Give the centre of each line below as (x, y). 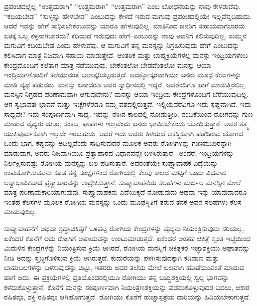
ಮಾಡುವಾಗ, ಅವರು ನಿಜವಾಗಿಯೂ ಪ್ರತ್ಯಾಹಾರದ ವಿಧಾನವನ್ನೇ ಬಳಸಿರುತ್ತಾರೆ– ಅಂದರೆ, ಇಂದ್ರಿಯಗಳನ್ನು (119, 153)
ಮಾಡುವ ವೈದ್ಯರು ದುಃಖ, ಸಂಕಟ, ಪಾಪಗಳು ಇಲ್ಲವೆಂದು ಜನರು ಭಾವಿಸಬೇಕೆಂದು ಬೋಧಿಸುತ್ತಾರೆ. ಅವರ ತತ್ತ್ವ (126, 124)
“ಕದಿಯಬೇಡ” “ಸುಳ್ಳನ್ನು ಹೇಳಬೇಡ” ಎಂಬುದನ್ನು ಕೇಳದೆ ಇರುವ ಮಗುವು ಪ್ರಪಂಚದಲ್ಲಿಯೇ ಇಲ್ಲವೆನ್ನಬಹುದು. (128, 16)
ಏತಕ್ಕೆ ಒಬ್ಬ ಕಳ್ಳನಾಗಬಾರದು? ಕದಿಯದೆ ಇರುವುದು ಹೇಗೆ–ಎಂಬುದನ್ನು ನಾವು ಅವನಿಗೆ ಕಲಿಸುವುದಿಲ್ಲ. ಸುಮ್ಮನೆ (126, 35)
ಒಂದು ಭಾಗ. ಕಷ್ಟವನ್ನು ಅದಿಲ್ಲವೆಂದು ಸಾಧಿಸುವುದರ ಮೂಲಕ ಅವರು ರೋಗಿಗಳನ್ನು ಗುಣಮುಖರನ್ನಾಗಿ (118, 143)
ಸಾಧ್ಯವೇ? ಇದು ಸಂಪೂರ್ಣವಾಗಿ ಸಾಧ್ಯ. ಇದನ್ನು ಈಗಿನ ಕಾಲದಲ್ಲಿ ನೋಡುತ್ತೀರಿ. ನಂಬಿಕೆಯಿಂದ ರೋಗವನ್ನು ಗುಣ (128, 114)
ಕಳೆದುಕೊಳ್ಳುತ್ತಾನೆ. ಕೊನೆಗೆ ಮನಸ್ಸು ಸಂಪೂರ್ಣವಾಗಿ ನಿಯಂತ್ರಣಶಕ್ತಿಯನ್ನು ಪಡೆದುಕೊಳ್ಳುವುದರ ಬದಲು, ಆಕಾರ (127, 287)
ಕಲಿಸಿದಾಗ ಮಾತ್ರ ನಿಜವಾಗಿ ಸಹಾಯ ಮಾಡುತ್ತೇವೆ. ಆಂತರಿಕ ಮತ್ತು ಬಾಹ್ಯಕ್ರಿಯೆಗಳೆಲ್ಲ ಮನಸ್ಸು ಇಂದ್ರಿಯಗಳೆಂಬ (126, 55)
